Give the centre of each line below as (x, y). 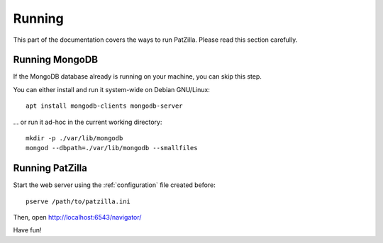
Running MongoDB (56, 60)
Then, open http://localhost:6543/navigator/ (77, 217)
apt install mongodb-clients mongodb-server (105, 106)
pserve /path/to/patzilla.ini (78, 201)
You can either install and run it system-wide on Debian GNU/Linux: (112, 89)
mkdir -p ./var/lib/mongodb (74, 139)
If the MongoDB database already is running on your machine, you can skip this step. (138, 77)
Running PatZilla (50, 168)
